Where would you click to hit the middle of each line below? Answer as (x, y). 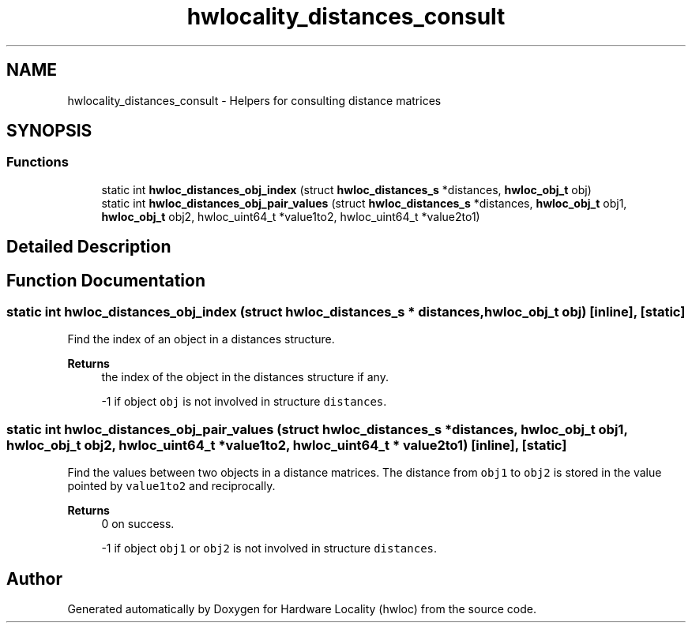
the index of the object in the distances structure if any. (245, 377)
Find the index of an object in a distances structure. (201, 339)
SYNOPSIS (49, 131)
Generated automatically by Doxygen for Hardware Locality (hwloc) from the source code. (302, 609)
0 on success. (138, 524)
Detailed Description (89, 247)
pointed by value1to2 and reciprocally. (171, 486)
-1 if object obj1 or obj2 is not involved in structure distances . (269, 549)
